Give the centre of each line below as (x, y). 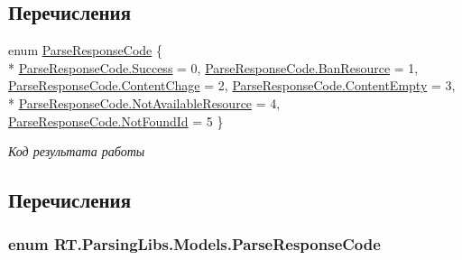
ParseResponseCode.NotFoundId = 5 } (116, 121)
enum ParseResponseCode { (85, 50)
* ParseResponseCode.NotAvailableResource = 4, (144, 102)
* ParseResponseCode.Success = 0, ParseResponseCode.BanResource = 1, (213, 67)
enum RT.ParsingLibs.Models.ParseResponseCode (194, 244)
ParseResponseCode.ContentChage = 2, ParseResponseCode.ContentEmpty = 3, (232, 85)
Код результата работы (77, 151)
